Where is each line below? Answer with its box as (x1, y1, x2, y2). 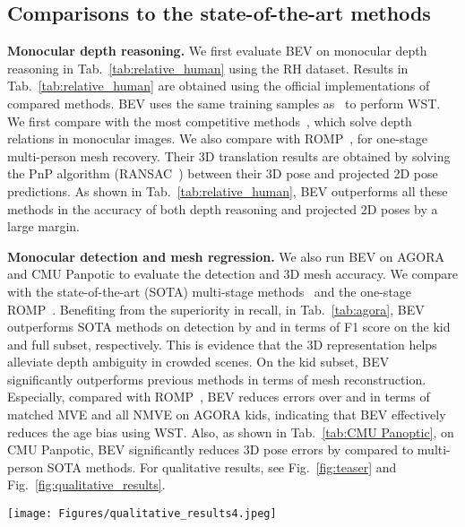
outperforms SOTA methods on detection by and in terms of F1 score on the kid (7, 317, 451, 336)
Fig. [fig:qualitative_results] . (7, 475, 166, 494)
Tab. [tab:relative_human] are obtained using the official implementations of (7, 76, 430, 95)
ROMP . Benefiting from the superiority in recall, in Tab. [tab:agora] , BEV (7, 299, 425, 318)
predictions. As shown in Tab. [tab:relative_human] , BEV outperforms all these (7, 181, 448, 200)
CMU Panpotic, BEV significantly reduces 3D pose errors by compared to (7, 440, 414, 459)
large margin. (7, 217, 80, 236)
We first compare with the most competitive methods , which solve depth (7, 111, 412, 130)
